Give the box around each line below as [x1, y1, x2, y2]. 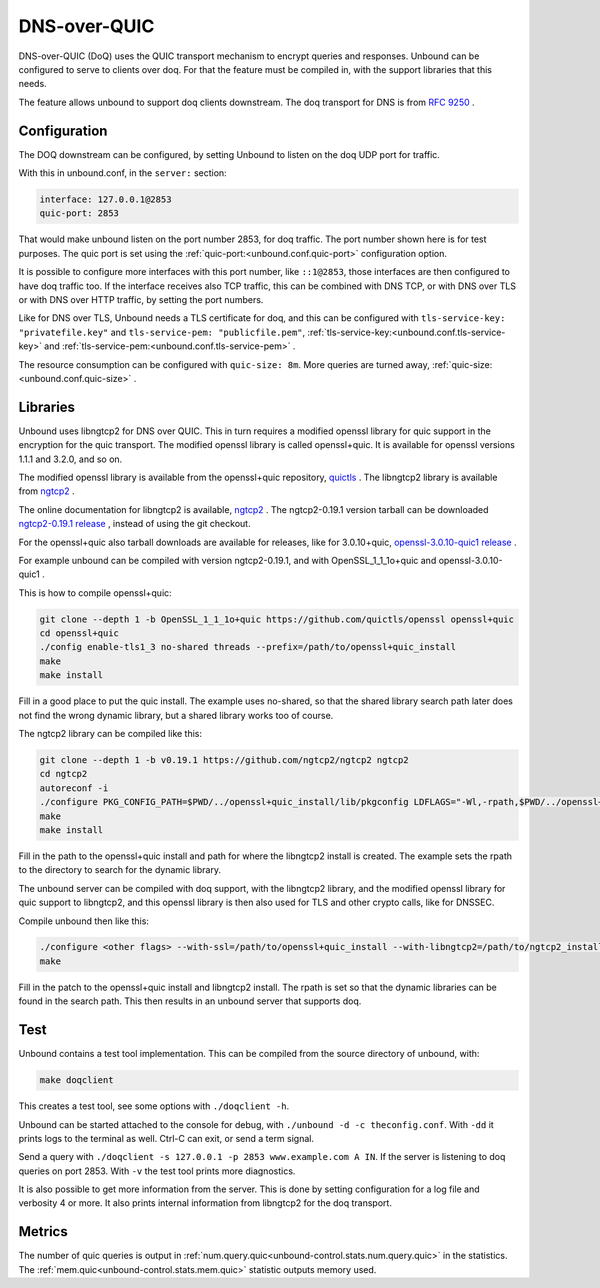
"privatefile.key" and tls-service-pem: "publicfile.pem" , [18, 326, 306, 338]
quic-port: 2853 [39, 208, 120, 219]
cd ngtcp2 [39, 768, 88, 780]
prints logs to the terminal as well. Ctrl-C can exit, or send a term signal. [18, 1132, 315, 1144]
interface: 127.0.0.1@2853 [39, 194, 172, 205]
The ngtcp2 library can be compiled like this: [18, 728, 203, 740]
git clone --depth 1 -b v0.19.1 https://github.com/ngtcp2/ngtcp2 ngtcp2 [39, 755, 409, 765]
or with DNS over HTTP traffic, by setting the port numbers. [18, 293, 264, 305]
